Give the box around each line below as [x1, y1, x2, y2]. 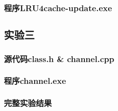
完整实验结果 [4, 97, 52, 109]
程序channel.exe [4, 75, 66, 87]
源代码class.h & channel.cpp [4, 52, 115, 64]
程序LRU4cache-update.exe [4, 1, 112, 14]
